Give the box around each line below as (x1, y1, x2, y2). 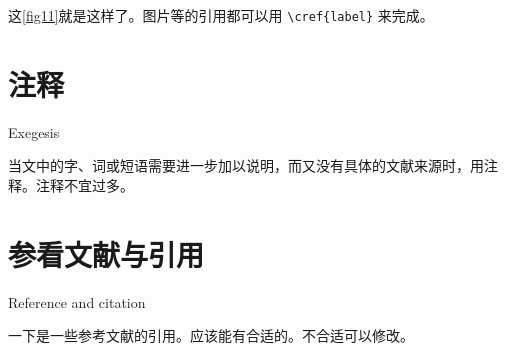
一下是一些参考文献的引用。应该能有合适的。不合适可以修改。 (8, 325, 414, 346)
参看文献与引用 (8, 233, 205, 274)
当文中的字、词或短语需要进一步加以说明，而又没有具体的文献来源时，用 (8, 155, 484, 176)
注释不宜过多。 (35, 174, 134, 195)
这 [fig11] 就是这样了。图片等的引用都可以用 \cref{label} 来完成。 (8, 5, 434, 25)
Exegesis (8, 121, 60, 142)
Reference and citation (8, 291, 146, 312)
